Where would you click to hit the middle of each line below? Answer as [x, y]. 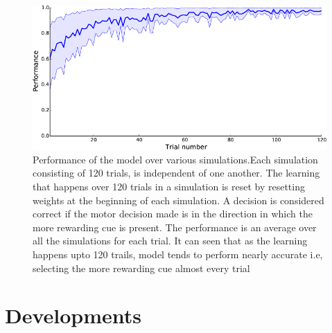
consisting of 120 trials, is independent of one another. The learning [176, 173]
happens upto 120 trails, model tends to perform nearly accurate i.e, [178, 254]
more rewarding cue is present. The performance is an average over [175, 227]
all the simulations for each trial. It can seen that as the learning [170, 241]
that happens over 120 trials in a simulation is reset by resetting [169, 186]
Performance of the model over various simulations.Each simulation [175, 159]
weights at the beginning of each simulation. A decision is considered [178, 200]
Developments [73, 315]
